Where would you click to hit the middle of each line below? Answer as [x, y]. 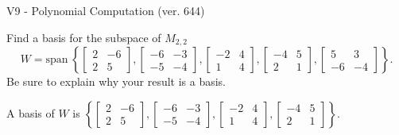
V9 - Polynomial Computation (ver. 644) [106, 10]
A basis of [31, 112]
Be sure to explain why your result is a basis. [116, 81]
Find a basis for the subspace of [84, 37]
